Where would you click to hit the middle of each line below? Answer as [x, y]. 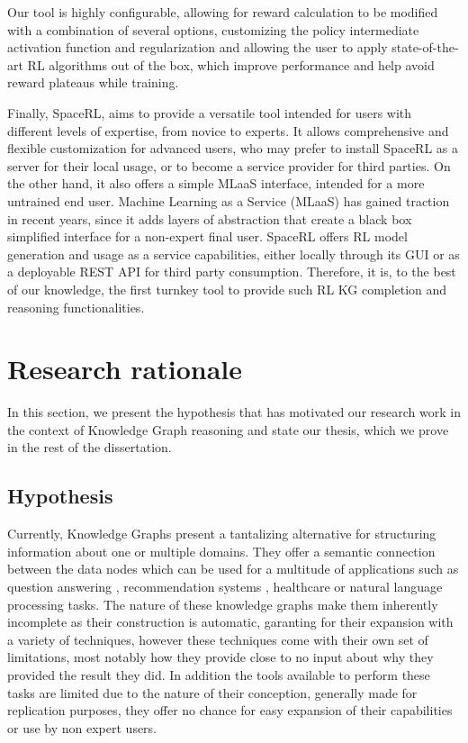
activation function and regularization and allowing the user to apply [198, 47]
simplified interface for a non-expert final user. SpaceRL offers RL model [207, 236]
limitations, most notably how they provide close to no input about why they [220, 657]
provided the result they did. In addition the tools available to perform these [219, 674]
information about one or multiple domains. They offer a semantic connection [221, 551]
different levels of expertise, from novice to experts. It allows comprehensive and [228, 130]
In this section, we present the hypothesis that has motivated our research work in [234, 412]
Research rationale [125, 369]
